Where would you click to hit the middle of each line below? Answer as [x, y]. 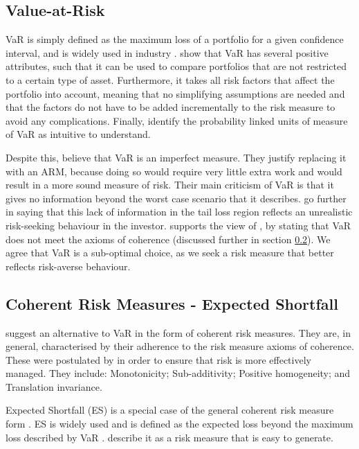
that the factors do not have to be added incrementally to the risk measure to [171, 107]
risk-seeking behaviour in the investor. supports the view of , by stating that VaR [178, 225]
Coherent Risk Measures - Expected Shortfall [172, 303]
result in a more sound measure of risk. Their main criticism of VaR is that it [170, 185]
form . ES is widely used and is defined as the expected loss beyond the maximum [179, 424]
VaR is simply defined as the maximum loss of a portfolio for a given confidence [175, 39]
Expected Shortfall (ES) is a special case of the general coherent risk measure [170, 410]
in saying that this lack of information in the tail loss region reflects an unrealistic [179, 212]
